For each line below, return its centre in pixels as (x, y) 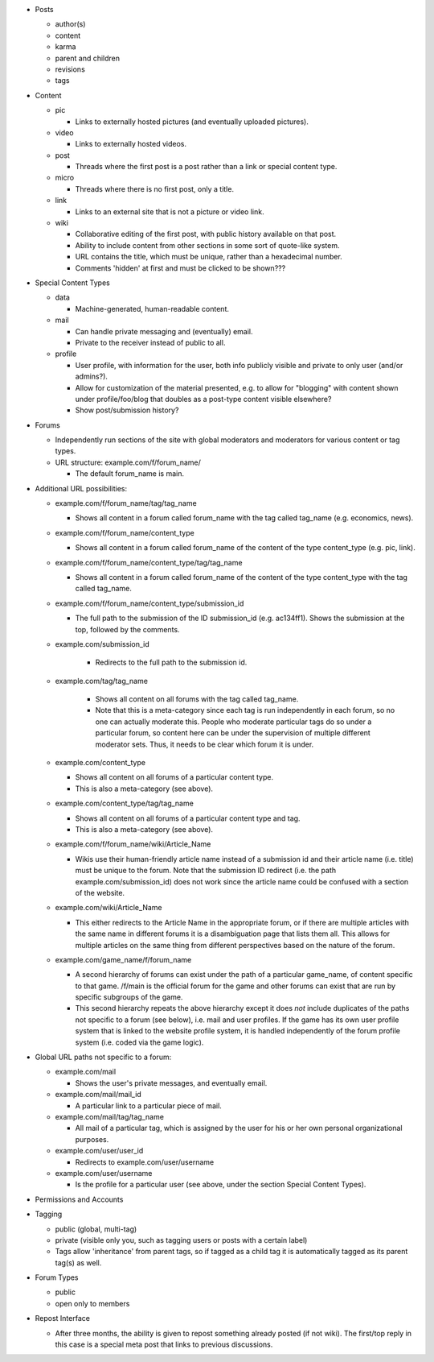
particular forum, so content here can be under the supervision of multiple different (233, 733)
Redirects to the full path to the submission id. (171, 662)
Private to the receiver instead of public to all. (150, 342)
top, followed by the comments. (127, 629)
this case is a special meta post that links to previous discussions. (164, 1344)
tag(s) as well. (78, 1263)
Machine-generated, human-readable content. (152, 308)
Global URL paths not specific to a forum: (103, 1057)
